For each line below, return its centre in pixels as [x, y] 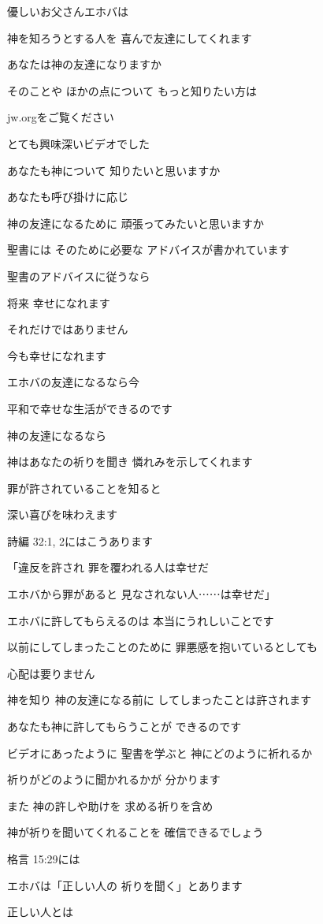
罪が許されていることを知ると [84, 488]
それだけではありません [68, 329]
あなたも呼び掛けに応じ [68, 197]
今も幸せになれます [57, 355]
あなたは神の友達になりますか [84, 64]
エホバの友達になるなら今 [73, 382]
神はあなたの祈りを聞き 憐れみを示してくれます [130, 462]
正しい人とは [40, 912]
